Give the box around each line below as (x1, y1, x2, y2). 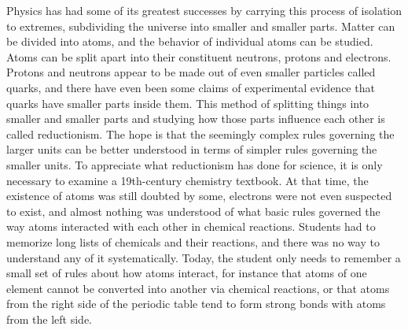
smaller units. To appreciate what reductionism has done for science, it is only (6, 156, 383, 172)
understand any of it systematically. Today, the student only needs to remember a (6, 249, 401, 265)
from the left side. (6, 310, 93, 327)
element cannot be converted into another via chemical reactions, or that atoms (6, 280, 390, 296)
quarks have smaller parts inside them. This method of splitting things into (6, 95, 369, 111)
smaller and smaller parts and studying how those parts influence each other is (6, 110, 385, 127)
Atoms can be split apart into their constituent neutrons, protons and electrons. (6, 48, 391, 65)
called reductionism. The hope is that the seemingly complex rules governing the (6, 125, 395, 142)
